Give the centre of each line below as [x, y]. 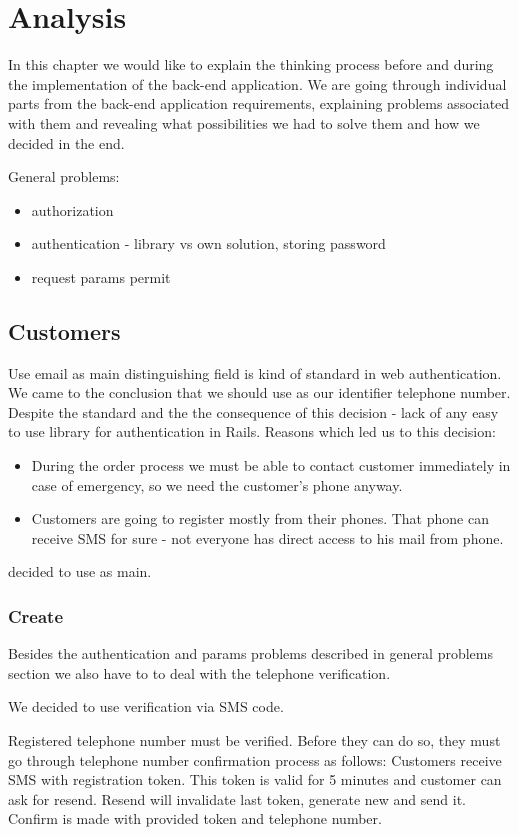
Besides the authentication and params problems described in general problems [251, 653]
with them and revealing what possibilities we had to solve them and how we [244, 122]
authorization [72, 209]
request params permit [101, 276]
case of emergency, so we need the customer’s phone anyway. [217, 484]
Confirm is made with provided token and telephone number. [195, 818]
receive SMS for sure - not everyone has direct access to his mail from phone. [267, 537]
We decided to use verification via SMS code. [146, 706]
